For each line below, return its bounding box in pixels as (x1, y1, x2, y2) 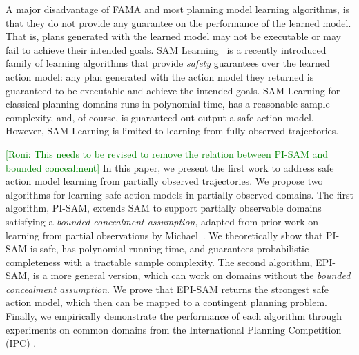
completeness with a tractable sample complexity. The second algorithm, (6, 254, 313, 269)
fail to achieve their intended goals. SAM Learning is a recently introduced (6, 42, 327, 57)
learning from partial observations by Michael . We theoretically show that (6, 227, 323, 242)
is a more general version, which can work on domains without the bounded (32, 268, 351, 283)
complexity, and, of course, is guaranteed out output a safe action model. (6, 110, 314, 124)
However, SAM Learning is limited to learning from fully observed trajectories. (6, 123, 339, 138)
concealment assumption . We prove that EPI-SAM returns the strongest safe (6, 281, 329, 296)
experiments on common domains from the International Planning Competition (6, 322, 342, 336)
